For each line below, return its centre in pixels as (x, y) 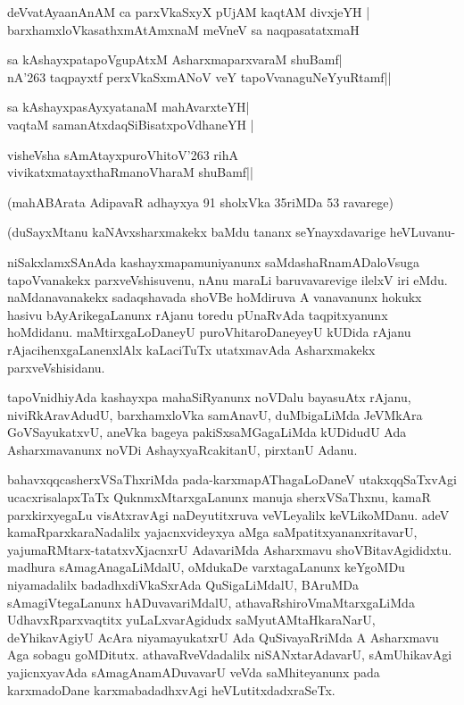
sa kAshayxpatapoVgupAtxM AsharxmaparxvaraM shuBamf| (175, 59)
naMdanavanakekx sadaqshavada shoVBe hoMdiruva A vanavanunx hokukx (215, 297)
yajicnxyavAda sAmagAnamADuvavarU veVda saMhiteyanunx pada (194, 672)
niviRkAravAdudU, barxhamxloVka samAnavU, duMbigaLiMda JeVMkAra (215, 414)
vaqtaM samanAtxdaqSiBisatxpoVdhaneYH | (131, 124)
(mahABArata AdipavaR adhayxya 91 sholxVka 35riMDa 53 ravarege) (200, 201)
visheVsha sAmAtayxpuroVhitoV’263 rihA (123, 154)
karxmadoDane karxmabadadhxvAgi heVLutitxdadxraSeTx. (171, 689)
